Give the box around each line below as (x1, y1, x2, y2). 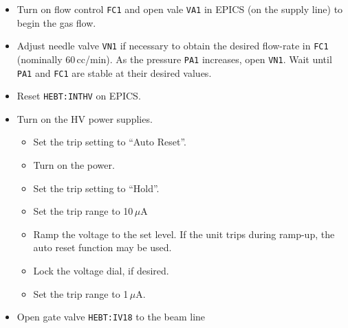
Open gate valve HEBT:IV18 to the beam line (17, 309, 206, 324)
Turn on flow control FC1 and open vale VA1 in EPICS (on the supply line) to (17, 2, 343, 16)
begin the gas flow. (17, 15, 96, 30)
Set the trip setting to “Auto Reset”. (33, 134, 187, 149)
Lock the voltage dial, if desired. (33, 263, 169, 278)
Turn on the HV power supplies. (17, 111, 153, 126)
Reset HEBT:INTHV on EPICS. (17, 89, 141, 103)
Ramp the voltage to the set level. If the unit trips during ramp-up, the (33, 226, 335, 241)
